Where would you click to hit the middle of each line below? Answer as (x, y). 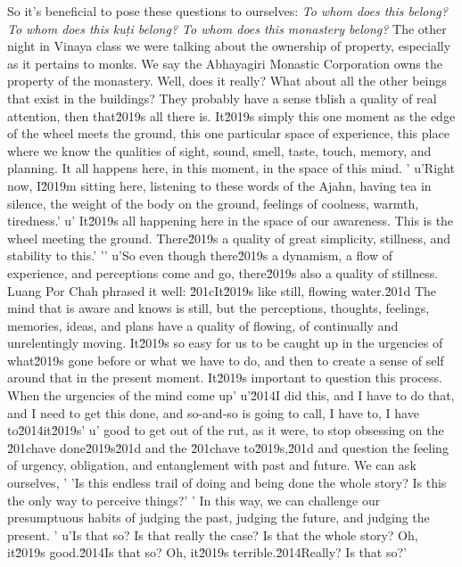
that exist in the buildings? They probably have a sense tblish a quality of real (222, 98)
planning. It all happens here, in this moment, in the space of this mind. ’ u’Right (231, 168)
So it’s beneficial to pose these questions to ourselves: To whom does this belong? (227, 11)
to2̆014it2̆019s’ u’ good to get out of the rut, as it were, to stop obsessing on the (226, 430)
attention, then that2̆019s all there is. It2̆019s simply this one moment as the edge (231, 115)
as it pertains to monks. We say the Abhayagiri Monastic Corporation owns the (225, 63)
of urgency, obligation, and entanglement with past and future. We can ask (212, 465)
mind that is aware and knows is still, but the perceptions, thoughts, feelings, (219, 308)
